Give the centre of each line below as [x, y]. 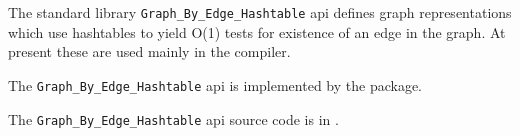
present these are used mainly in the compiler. [149, 51]
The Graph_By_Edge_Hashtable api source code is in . [173, 118]
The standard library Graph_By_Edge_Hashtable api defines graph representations [260, 12]
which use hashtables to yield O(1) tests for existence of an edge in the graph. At [257, 31]
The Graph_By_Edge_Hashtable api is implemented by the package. [215, 84]
